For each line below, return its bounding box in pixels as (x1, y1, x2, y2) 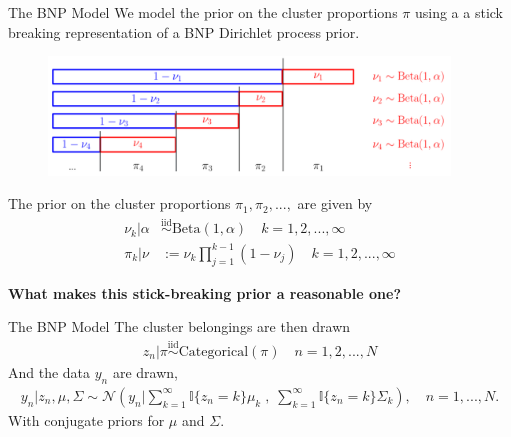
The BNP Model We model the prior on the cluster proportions (8, 2, 398, 22)
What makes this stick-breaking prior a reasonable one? (8, 282, 401, 303)
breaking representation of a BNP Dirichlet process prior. (8, 21, 360, 42)
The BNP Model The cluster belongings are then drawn (8, 316, 351, 337)
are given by (297, 193, 373, 214)
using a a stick (414, 2, 503, 22)
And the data (8, 361, 91, 382)
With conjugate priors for (8, 409, 165, 430)
